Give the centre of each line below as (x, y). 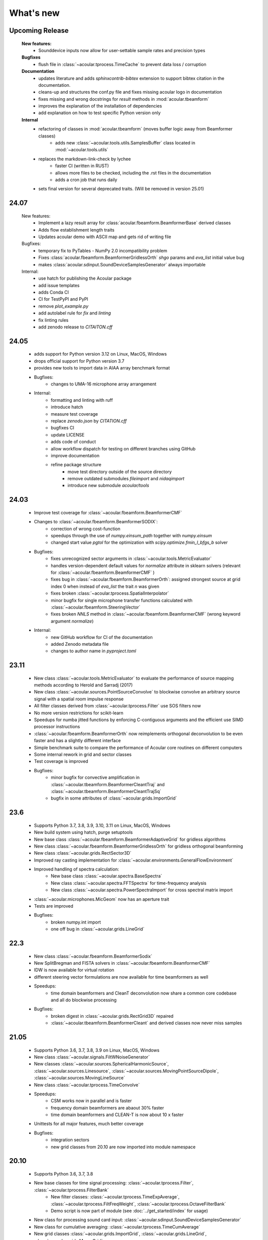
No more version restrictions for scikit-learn (79, 713)
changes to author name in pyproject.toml (94, 651)
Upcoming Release (39, 31)
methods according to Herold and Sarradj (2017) (83, 685)
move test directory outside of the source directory (120, 472)
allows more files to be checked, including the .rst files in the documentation (133, 173)
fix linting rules (54, 320)
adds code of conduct (73, 442)
